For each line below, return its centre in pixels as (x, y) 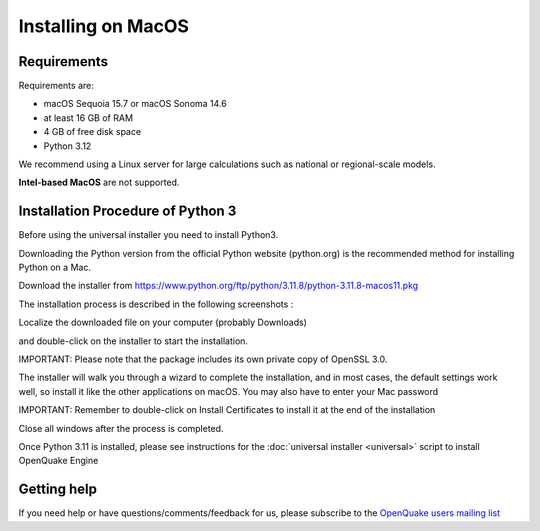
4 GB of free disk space (92, 132)
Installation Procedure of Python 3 (127, 211)
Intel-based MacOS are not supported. (99, 182)
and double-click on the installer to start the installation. (133, 341)
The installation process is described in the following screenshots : (156, 304)
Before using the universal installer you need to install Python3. (148, 235)
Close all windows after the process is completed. (121, 428)
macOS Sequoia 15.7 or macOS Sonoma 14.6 (135, 104)
